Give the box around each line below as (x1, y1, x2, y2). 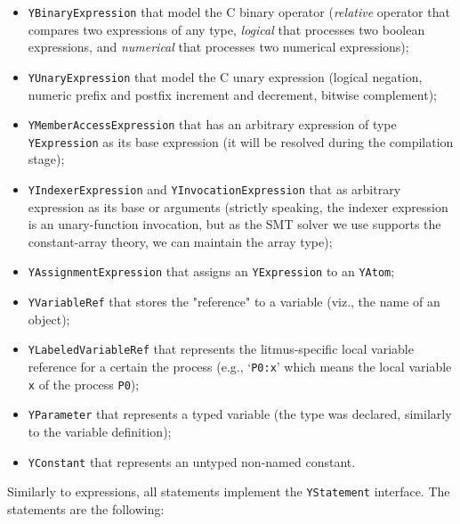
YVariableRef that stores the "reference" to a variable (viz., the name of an (28, 292, 440, 311)
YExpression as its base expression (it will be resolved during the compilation (28, 132, 454, 151)
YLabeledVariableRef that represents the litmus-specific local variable (28, 340, 414, 358)
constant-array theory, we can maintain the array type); (28, 232, 333, 250)
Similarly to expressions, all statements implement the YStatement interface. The (7, 482, 450, 501)
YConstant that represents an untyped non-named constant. (28, 452, 356, 471)
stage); (28, 150, 65, 168)
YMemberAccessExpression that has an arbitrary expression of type (28, 115, 397, 134)
